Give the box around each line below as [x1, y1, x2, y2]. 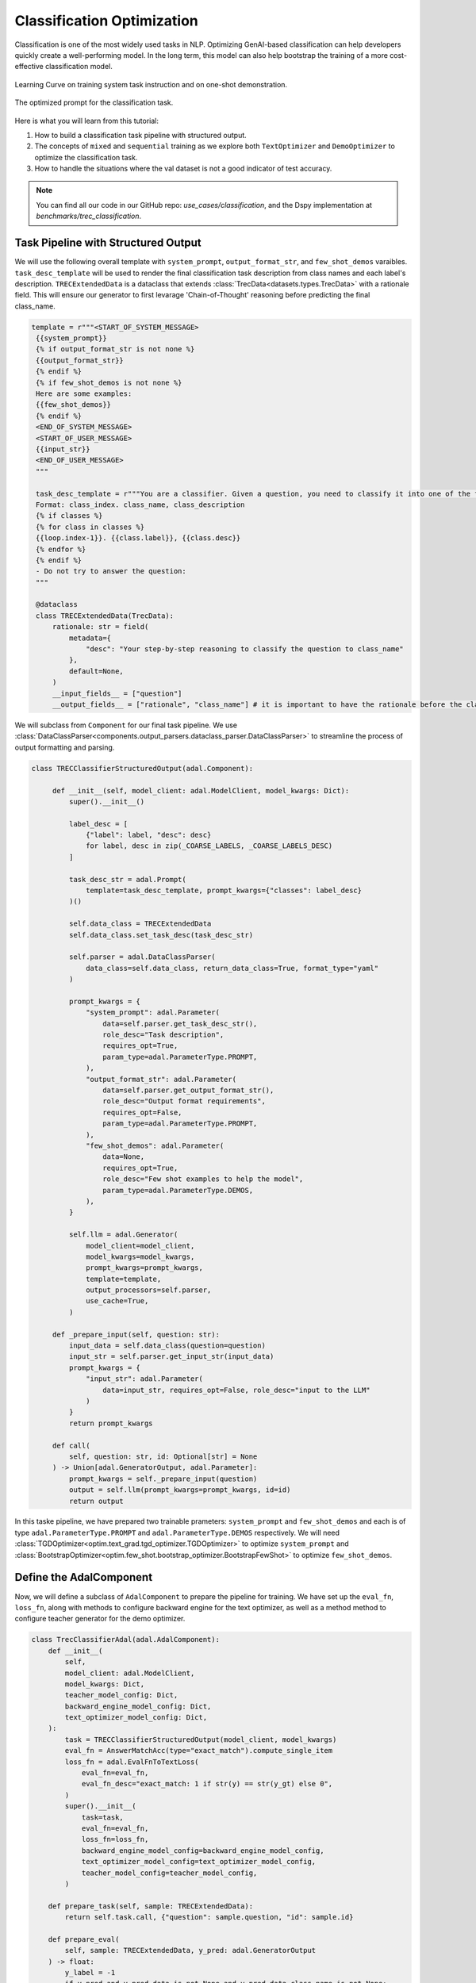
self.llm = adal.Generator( [68, 1230, 178, 1239]
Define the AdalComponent [14, 1571, 153, 1584]
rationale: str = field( [52, 623, 149, 631]
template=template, [86, 1274, 162, 1283]
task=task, [81, 1812, 125, 1822]
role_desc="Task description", [102, 1030, 225, 1039]
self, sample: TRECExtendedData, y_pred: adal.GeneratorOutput [64, 1946, 317, 1955]
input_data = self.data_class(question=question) [68, 1341, 266, 1350]
